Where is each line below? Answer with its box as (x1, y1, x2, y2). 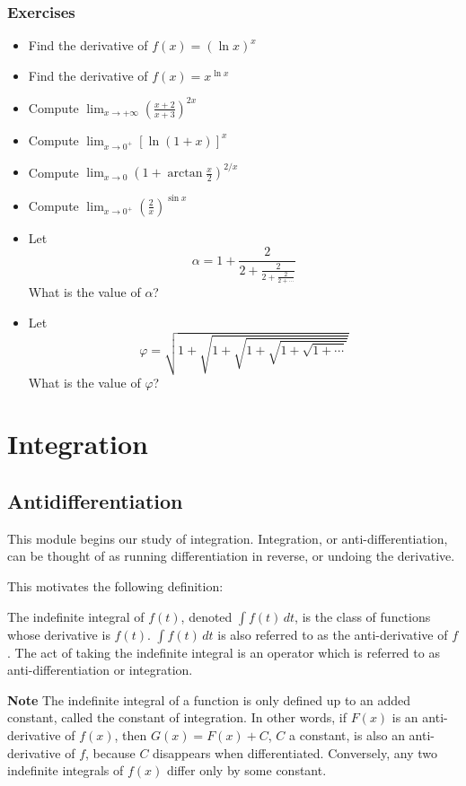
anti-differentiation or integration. (7, 660, 193, 679)
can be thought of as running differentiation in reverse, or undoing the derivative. (7, 546, 455, 565)
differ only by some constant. (166, 761, 327, 780)
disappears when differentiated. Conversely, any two (153, 743, 437, 762)
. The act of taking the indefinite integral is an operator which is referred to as (7, 642, 440, 661)
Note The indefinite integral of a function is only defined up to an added (7, 690, 411, 709)
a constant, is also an (289, 725, 405, 744)
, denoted (180, 607, 233, 625)
